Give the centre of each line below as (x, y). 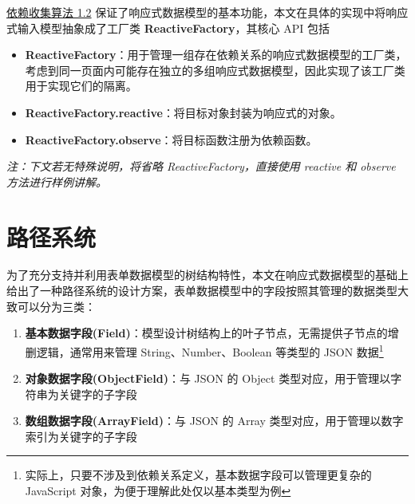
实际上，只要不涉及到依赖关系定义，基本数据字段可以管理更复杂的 (198, 475)
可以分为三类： (56, 306)
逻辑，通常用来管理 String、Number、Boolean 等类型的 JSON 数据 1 (210, 350)
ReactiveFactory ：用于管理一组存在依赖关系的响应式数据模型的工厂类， (216, 55)
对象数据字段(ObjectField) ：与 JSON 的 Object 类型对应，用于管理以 (208, 378)
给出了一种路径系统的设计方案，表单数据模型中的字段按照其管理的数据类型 (202, 291)
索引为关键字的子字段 (81, 436)
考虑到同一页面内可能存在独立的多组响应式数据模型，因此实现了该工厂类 (215, 70)
